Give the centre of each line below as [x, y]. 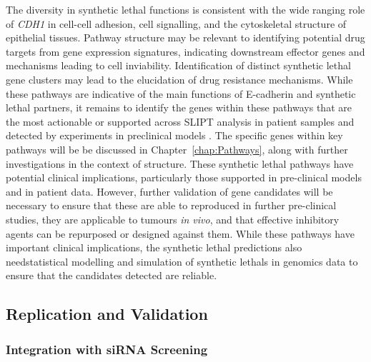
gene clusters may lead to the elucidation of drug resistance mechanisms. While [179, 79]
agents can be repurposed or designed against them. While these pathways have [180, 233]
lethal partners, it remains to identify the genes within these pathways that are [179, 107]
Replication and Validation [107, 314]
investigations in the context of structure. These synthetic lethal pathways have [180, 163]
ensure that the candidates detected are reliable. [112, 275]
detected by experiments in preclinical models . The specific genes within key [174, 135]
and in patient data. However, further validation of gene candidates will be [169, 191]
